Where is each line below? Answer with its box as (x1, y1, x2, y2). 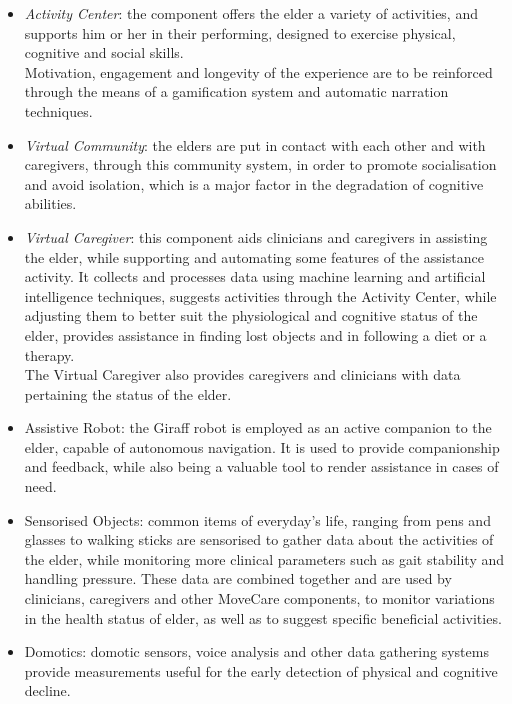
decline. (24, 680, 71, 701)
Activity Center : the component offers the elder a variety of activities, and (24, 3, 478, 23)
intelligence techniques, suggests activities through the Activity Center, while (24, 285, 497, 306)
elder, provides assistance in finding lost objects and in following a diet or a (24, 324, 487, 345)
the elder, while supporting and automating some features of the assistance (24, 246, 484, 267)
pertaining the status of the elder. (24, 383, 232, 404)
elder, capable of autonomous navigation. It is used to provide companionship (24, 436, 500, 457)
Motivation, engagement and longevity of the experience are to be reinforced (24, 61, 493, 82)
